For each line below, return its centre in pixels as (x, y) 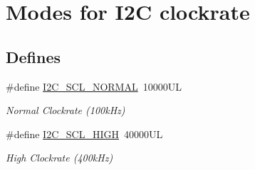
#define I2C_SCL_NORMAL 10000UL (94, 86)
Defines (33, 56)
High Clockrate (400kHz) (59, 158)
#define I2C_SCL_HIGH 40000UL (84, 134)
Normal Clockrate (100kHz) (66, 110)
